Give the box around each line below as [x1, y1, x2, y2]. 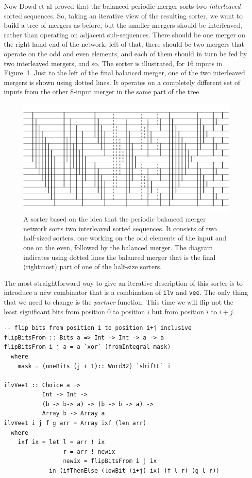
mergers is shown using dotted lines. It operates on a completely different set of [4, 77, 240, 87]
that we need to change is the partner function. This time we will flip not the [4, 296, 234, 307]
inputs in [196, 58, 222, 68]
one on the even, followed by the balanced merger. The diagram [23, 242, 213, 252]
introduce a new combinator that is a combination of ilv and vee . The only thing [4, 287, 248, 297]
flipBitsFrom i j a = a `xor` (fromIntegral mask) [4, 343, 171, 351]
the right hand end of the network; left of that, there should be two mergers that [4, 39, 245, 49]
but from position [151, 306, 204, 316]
